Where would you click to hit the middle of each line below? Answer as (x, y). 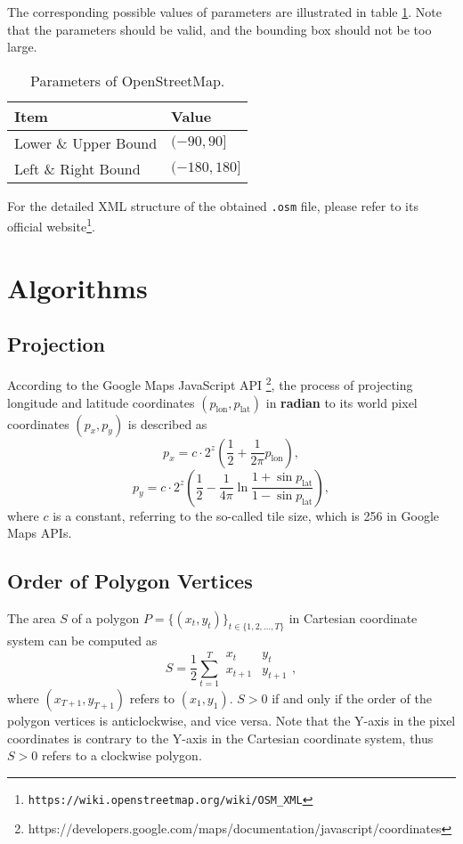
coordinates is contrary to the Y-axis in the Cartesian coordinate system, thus (220, 738)
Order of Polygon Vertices (130, 581)
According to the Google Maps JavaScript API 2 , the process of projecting (210, 383)
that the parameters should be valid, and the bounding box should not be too (219, 29)
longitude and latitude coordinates (101, 402)
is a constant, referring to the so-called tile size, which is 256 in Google (246, 515)
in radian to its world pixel (341, 402)
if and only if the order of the (352, 698)
